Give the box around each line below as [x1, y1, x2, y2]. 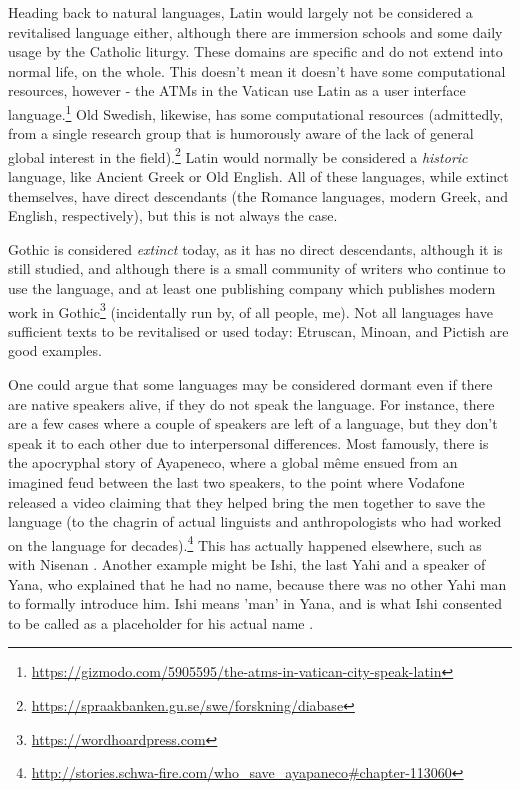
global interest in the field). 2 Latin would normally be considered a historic [8, 143, 468, 167]
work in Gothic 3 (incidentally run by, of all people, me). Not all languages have [8, 298, 493, 322]
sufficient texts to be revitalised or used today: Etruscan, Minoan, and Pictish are [8, 320, 509, 341]
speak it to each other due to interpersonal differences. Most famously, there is [8, 432, 489, 453]
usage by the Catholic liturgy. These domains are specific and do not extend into [8, 41, 503, 62]
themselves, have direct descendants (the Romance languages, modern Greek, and [8, 185, 509, 206]
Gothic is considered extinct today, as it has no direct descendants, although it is [8, 238, 503, 259]
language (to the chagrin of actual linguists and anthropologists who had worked [8, 511, 502, 532]
